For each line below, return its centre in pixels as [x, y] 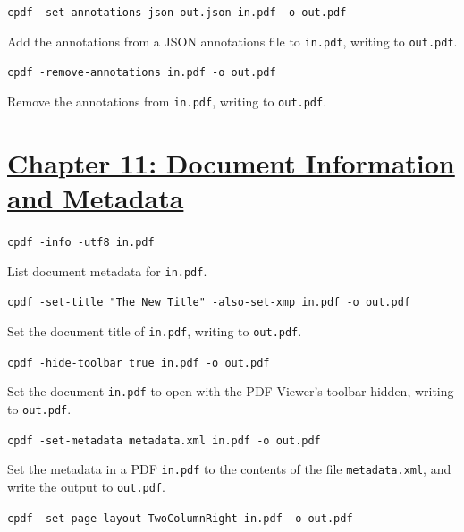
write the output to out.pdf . [86, 486]
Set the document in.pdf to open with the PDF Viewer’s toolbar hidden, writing [231, 391]
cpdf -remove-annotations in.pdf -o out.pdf [142, 73]
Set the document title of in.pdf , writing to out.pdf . [155, 330]
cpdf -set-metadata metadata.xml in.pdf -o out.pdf [164, 440]
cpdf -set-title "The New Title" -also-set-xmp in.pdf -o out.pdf [209, 303]
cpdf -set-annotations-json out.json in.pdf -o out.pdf [177, 13]
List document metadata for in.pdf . [107, 270]
